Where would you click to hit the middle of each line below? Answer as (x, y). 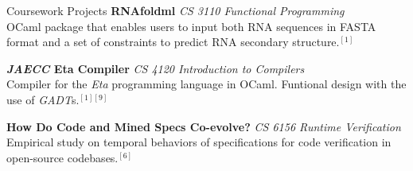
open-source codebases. (62, 157)
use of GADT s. (43, 99)
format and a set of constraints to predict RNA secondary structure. (173, 42)
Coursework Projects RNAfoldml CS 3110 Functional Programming (175, 10)
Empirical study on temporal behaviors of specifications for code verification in (199, 142)
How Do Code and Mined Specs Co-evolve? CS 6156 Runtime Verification (204, 126)
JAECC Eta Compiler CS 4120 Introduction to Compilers (156, 68)
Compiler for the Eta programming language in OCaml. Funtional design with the (206, 84)
